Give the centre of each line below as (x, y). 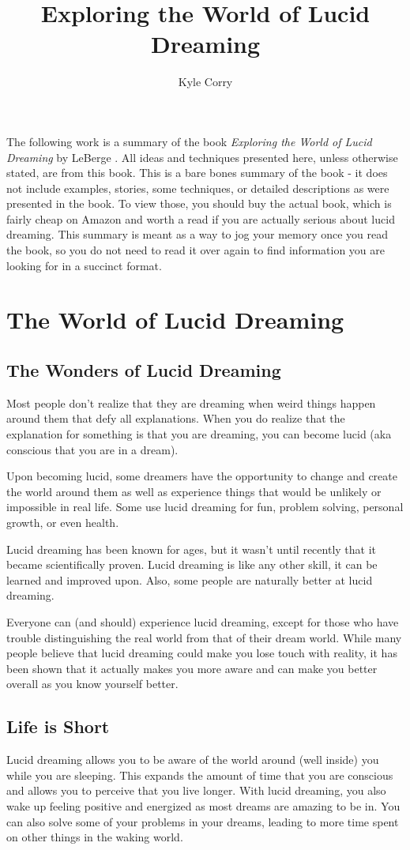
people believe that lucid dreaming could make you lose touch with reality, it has (202, 653)
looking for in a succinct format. (84, 265)
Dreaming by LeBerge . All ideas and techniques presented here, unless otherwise (202, 157)
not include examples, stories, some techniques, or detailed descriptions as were (198, 188)
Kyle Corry (205, 82)
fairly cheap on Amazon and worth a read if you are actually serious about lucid (201, 218)
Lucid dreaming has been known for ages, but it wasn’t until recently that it (192, 549)
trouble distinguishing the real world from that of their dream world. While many (204, 637)
